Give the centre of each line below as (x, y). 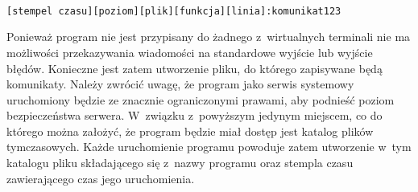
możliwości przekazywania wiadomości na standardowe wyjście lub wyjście (190, 52)
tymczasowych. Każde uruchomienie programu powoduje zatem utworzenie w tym (209, 147)
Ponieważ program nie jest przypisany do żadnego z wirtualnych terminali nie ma (209, 37)
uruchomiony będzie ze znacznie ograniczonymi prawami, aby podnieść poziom (201, 99)
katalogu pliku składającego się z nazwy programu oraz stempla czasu (180, 163)
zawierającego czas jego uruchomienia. (101, 178)
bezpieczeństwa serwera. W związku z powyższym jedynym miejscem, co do (195, 115)
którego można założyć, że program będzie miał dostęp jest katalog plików (190, 131)
